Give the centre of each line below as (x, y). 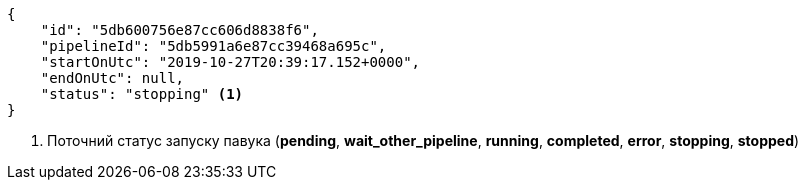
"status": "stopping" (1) (142, 94)
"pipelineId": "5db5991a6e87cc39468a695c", (213, 46)
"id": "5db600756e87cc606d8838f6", (179, 30)
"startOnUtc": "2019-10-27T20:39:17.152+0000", (230, 62)
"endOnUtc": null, (112, 78)
